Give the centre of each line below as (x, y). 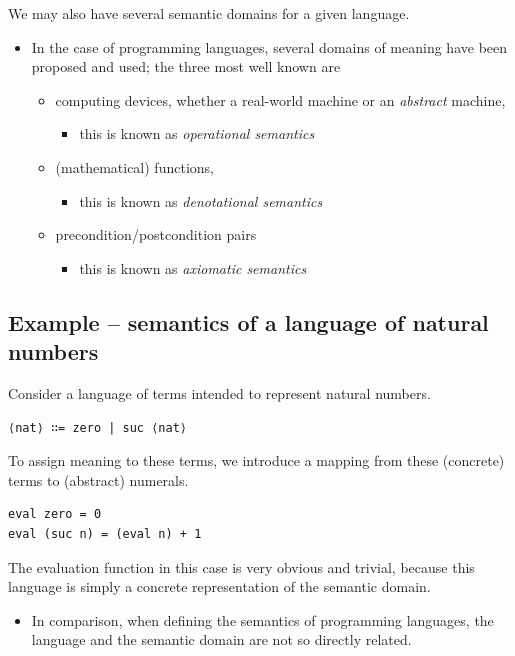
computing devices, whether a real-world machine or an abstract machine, (280, 99)
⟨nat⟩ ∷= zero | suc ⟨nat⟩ (97, 427)
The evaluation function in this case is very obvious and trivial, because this (241, 566)
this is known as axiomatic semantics (193, 267)
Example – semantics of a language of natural (248, 321)
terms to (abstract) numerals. (98, 479)
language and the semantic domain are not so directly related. (221, 639)
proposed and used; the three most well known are (186, 66)
